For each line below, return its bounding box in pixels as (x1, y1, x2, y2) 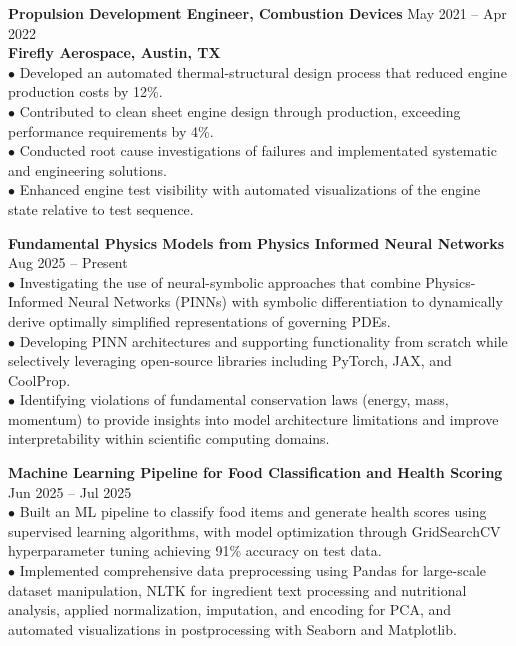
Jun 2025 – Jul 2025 (8, 481, 132, 502)
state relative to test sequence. (8, 198, 194, 219)
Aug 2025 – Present (8, 252, 128, 273)
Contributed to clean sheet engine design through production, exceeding (19, 100, 461, 121)
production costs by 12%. (8, 81, 163, 102)
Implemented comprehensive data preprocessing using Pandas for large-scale (19, 560, 486, 581)
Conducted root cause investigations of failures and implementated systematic (19, 140, 497, 161)
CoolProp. (8, 369, 71, 390)
